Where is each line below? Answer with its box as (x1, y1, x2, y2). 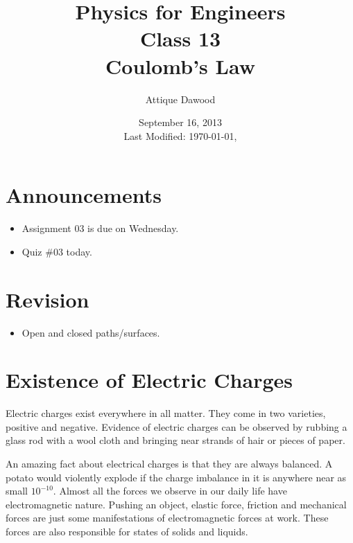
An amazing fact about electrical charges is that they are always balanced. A (6, 456, 333, 471)
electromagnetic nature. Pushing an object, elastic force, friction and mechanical (6, 497, 347, 511)
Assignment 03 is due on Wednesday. (21, 221, 179, 235)
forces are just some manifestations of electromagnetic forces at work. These (6, 510, 329, 525)
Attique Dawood (145, 91, 216, 106)
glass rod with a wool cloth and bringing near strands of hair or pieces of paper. (6, 433, 345, 447)
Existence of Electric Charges (6, 366, 293, 394)
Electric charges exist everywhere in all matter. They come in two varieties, (6, 406, 326, 420)
